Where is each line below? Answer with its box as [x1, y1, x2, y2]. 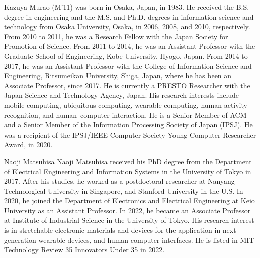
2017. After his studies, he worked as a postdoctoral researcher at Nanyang [4, 176, 235, 186]
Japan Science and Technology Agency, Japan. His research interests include [4, 90, 239, 100]
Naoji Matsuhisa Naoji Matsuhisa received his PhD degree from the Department [4, 156, 252, 166]
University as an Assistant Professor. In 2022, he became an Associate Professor [4, 205, 251, 215]
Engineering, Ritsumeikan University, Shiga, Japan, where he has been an [4, 70, 232, 81]
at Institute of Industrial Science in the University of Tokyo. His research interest [4, 215, 254, 225]
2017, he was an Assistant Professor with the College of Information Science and [4, 60, 252, 71]
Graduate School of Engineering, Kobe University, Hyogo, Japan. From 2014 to [4, 50, 248, 61]
